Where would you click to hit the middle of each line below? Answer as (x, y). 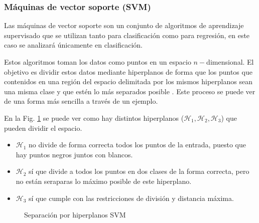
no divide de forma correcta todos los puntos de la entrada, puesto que (137, 145)
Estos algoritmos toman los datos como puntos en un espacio (98, 62)
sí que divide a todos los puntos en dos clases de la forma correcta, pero (139, 171)
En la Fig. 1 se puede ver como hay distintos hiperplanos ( (94, 118)
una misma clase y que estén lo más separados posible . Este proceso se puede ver (130, 91)
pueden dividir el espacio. (43, 128)
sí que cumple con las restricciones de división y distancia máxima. (131, 198)
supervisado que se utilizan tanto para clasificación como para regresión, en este (127, 35)
